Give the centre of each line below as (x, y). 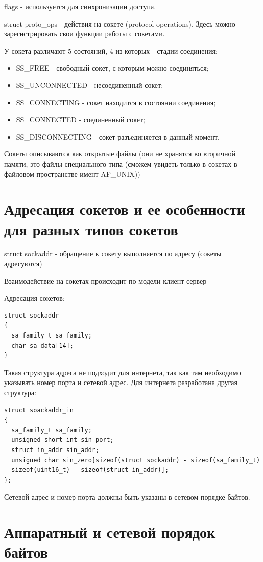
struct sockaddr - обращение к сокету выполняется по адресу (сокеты (113, 253)
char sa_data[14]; (43, 345)
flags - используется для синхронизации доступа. (80, 6)
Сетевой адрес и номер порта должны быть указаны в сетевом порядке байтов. (127, 497)
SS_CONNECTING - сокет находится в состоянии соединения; (116, 102)
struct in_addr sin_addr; (55, 450)
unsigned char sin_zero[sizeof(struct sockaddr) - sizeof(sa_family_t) (136, 460)
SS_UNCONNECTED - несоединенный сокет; (90, 85)
